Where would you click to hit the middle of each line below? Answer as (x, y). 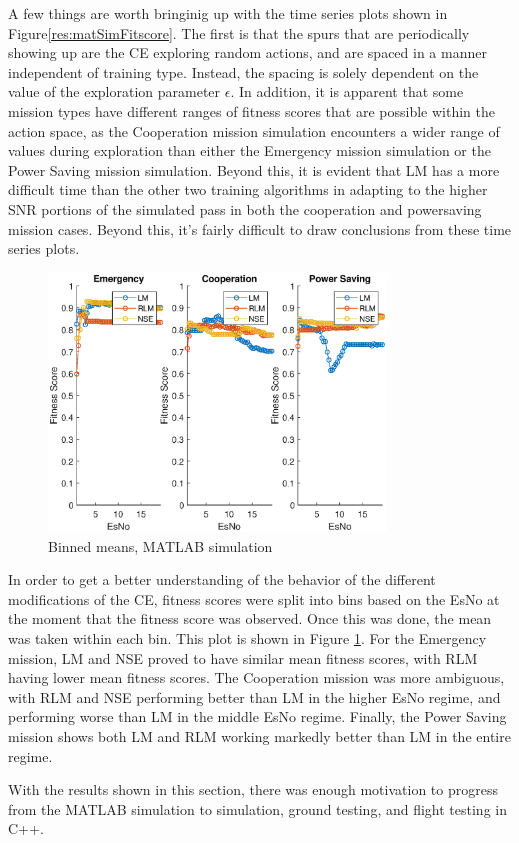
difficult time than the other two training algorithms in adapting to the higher (248, 189)
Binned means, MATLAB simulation (160, 545)
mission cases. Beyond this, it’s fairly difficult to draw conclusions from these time (260, 228)
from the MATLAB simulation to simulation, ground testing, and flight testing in (257, 808)
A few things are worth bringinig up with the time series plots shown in (228, 13)
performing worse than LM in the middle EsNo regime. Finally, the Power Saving (257, 716)
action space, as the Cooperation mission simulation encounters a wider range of (254, 130)
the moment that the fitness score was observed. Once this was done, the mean (250, 618)
